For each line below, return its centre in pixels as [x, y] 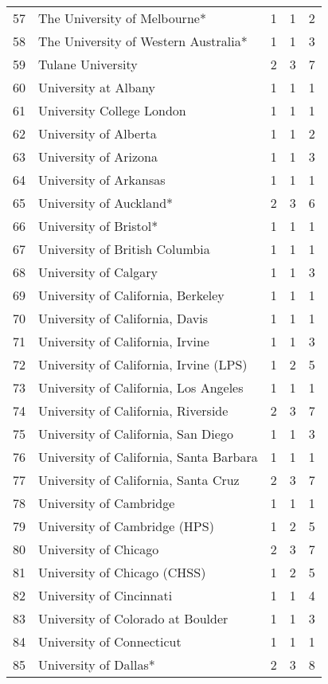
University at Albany [97, 87]
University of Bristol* [98, 226]
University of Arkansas [102, 180]
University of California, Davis [123, 318]
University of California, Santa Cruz [139, 480]
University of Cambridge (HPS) [126, 526]
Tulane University [88, 64]
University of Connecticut [110, 641]
